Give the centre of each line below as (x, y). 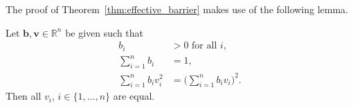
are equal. (134, 96)
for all (205, 46)
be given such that (104, 32)
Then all (24, 96)
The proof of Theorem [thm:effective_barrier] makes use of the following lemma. (177, 9)
